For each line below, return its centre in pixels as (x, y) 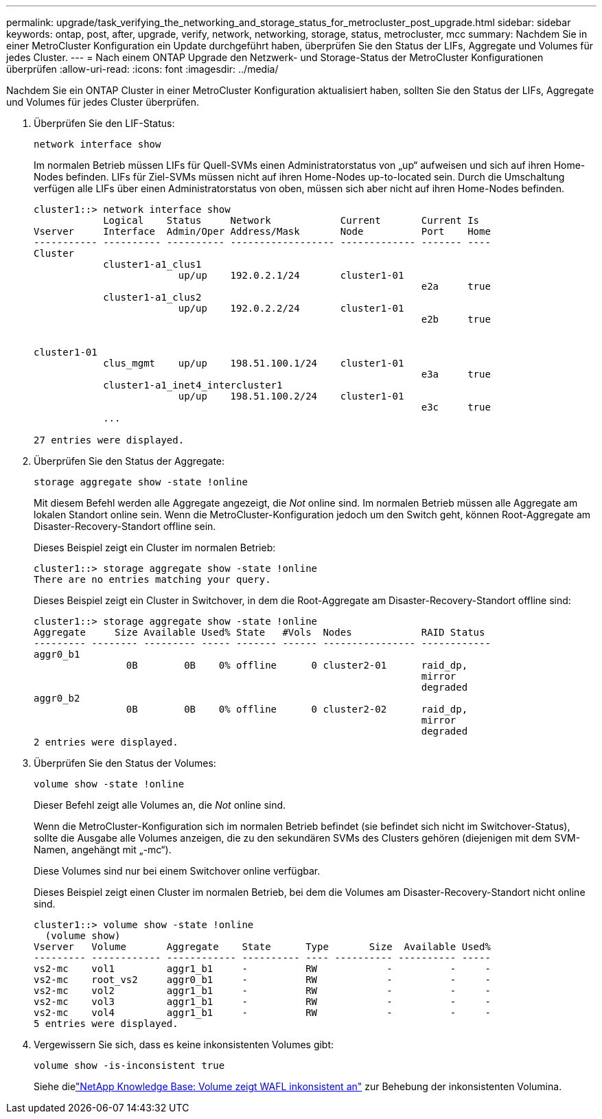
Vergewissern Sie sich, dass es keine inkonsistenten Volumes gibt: (184, 1045)
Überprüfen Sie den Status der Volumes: (125, 763)
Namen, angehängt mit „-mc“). (103, 850)
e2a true (456, 286)
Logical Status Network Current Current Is (291, 220)
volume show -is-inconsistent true (129, 1065)
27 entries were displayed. (109, 440)
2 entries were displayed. (106, 742)
